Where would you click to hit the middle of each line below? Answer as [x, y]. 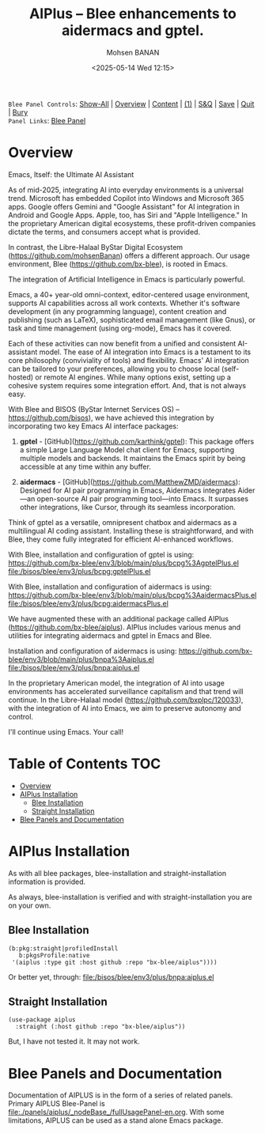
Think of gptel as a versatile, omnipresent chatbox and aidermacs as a [123, 522]
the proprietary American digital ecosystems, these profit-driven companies [132, 223]
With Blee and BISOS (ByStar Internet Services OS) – [94, 409]
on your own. [30, 905]
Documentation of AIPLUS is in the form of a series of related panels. [121, 1095]
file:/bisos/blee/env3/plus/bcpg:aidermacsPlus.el [88, 603]
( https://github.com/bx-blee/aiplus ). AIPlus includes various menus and [125, 627]
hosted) [21, 377]
